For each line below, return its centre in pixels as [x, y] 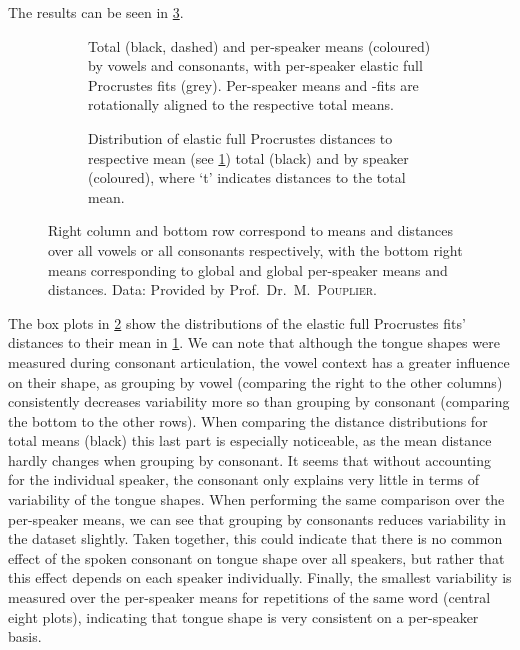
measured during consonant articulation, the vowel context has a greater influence [259, 361]
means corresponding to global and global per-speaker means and [248, 269]
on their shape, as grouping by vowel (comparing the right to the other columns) [255, 381]
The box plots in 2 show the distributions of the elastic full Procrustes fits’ [237, 322]
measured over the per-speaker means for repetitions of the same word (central [249, 597]
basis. [25, 636]
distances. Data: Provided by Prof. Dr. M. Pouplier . [212, 289]
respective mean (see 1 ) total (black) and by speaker [248, 157]
